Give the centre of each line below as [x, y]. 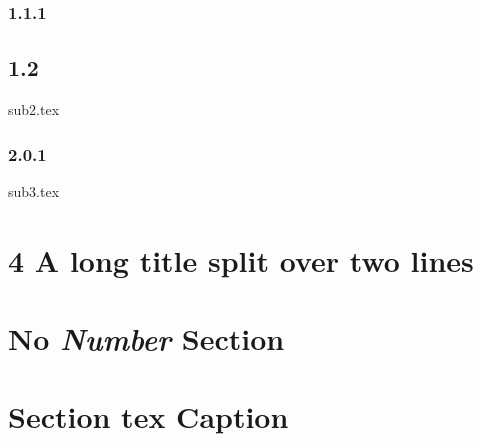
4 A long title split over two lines [241, 259]
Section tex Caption [148, 416]
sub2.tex [34, 109]
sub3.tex [34, 190]
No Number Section [146, 339]
